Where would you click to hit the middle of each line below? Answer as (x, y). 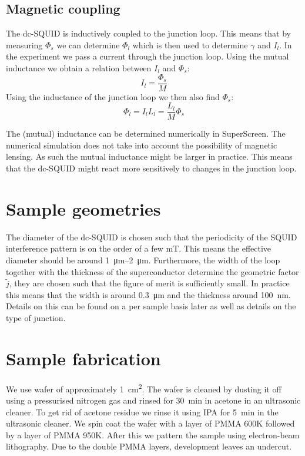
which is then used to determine (190, 44)
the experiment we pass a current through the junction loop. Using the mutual (148, 56)
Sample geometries (83, 208)
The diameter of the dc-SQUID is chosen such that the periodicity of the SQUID (152, 237)
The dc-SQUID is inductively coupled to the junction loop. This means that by (149, 33)
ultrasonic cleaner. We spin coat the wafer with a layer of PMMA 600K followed (150, 423)
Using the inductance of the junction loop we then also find (113, 96)
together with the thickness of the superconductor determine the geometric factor (152, 271)
